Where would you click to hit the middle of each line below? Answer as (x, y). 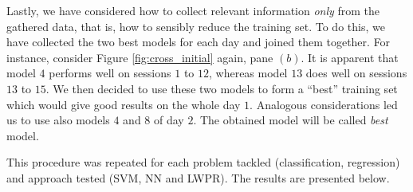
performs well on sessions (110, 73)
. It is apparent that (350, 57)
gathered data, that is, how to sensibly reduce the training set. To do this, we (196, 26)
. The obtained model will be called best (291, 120)
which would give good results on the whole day (124, 104)
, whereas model (248, 73)
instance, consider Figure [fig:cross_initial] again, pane (140, 57)
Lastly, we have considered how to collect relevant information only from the (193, 10)
